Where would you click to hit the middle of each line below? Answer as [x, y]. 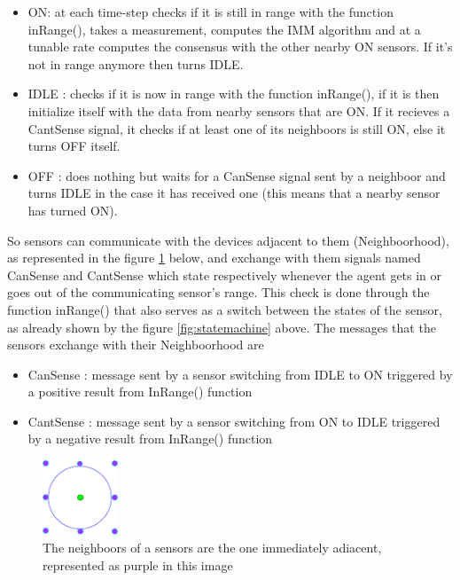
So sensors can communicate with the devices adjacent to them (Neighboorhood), [228, 240]
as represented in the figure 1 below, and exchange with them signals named [214, 258]
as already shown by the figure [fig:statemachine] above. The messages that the [222, 327]
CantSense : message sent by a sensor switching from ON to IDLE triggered [234, 421]
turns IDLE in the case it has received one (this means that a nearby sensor [234, 193]
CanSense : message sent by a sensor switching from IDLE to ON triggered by [240, 374]
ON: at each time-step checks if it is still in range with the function [211, 12]
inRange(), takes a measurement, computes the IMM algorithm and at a [224, 29]
